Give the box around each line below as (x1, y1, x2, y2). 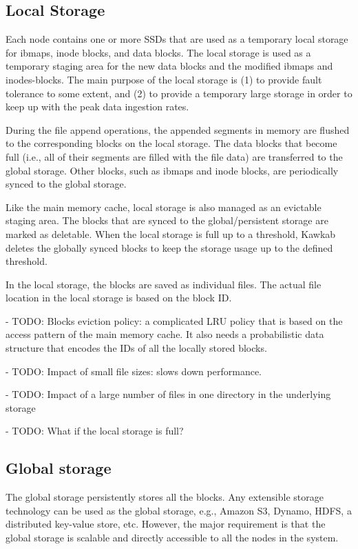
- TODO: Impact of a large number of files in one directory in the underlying (6, 387, 331, 401)
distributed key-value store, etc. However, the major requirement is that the (6, 517, 326, 531)
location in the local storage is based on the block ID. (6, 290, 232, 305)
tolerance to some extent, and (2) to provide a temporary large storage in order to (6, 86, 352, 100)
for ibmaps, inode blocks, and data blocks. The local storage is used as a (6, 45, 311, 59)
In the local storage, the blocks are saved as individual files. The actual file (6, 277, 322, 291)
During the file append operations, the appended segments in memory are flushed (6, 122, 350, 137)
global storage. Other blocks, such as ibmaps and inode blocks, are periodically (6, 163, 339, 177)
